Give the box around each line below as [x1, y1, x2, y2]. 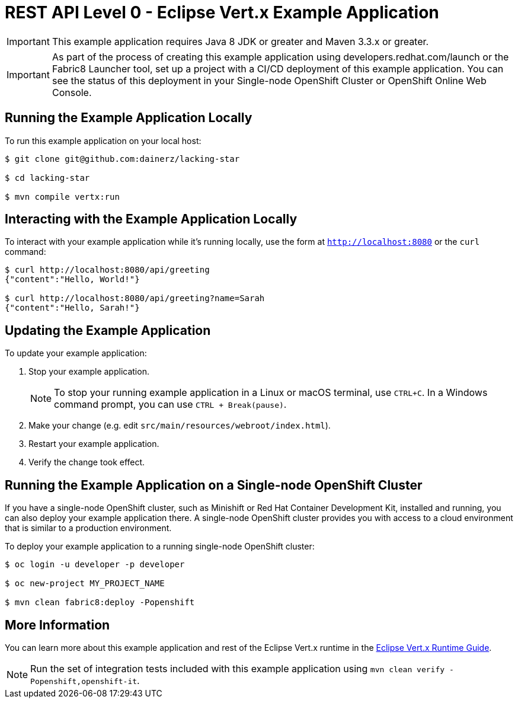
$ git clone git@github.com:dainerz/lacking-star [5, 154, 240, 164]
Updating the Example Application [5, 322, 211, 338]
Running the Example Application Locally [5, 110, 252, 126]
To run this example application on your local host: [5, 135, 202, 146]
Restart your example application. [28, 439, 159, 449]
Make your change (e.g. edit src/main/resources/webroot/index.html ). [28, 420, 331, 431]
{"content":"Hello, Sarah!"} [5, 303, 140, 313]
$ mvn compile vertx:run [5, 191, 120, 202]
